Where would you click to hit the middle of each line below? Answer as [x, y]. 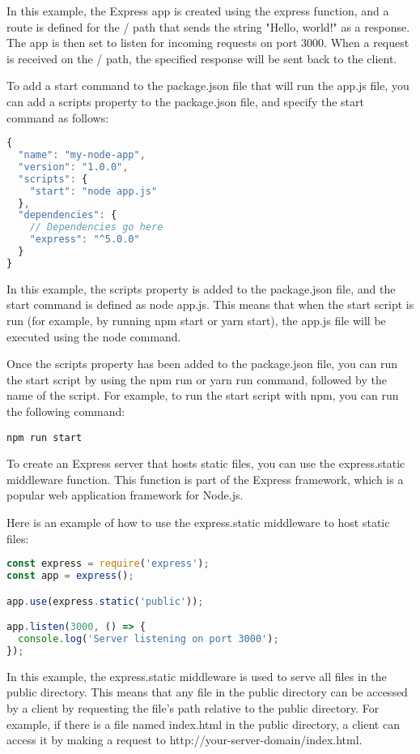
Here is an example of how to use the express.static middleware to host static [198, 522]
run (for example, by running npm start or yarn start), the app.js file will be [196, 320]
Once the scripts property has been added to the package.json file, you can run [202, 364]
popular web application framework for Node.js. [125, 495]
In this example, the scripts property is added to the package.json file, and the [201, 288]
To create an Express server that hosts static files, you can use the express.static [206, 463]
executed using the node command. [94, 336]
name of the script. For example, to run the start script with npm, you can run [203, 395]
